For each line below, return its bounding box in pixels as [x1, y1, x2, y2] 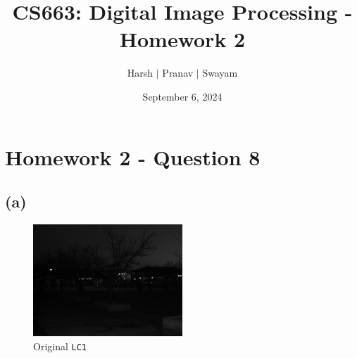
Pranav [162, 65, 194, 80]
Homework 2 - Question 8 [5, 142, 261, 171]
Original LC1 [33, 338, 87, 353]
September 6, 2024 [142, 89, 223, 103]
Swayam [202, 65, 238, 80]
